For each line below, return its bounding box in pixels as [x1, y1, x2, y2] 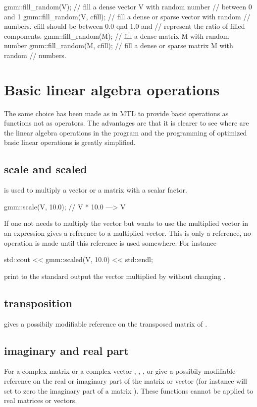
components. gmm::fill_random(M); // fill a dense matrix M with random [4, 30, 229, 41]
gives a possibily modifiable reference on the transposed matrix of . [4, 318, 207, 329]
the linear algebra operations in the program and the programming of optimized [4, 127, 247, 137]
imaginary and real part [4, 342, 129, 358]
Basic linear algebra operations [4, 79, 220, 99]
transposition [4, 295, 73, 310]
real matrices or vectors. [4, 395, 77, 406]
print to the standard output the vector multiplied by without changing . [4, 271, 226, 281]
